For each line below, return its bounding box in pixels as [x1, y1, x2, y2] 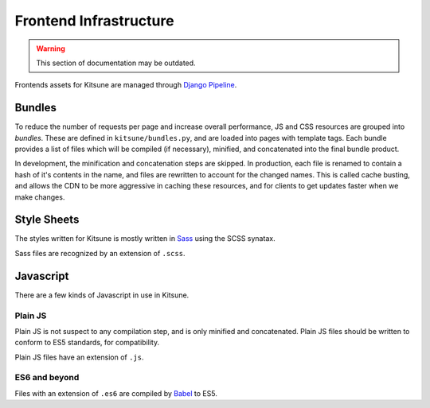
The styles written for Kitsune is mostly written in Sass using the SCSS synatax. [14, 234, 276, 243]
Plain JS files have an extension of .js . [14, 352, 144, 362]
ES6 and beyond [14, 372, 80, 383]
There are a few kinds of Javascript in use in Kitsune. [14, 290, 190, 300]
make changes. [14, 192, 65, 202]
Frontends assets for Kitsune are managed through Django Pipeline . [14, 80, 237, 90]
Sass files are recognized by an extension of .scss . [14, 248, 186, 258]
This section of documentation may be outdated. [36, 58, 196, 68]
